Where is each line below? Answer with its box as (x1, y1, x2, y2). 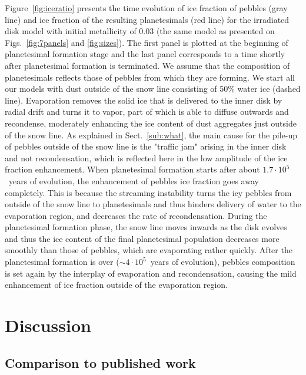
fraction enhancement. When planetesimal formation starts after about (5, 163, 260, 175)
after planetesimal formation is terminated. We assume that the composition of (5, 59, 290, 71)
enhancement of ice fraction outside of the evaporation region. (5, 278, 228, 291)
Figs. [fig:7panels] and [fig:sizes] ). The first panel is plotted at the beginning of (5, 36, 288, 48)
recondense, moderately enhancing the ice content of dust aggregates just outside (5, 117, 297, 129)
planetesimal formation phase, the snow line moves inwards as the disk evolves (5, 221, 287, 233)
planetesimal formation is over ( (5, 255, 119, 268)
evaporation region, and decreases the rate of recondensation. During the (5, 209, 267, 221)
